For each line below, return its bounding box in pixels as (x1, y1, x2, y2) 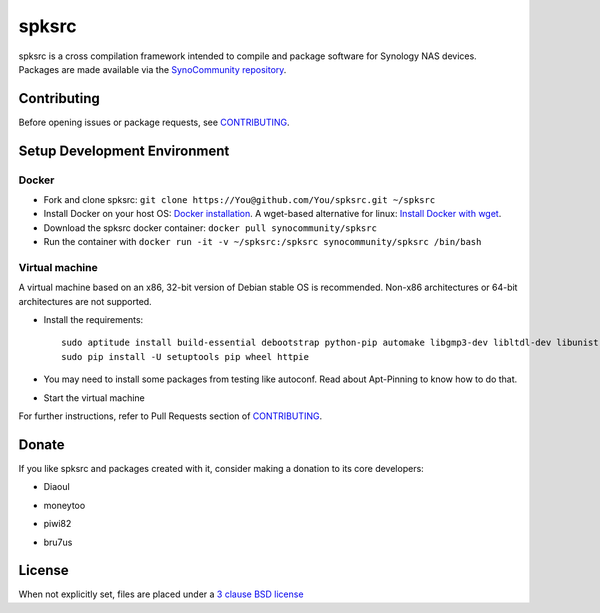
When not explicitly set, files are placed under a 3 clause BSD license (18, 588, 304, 600)
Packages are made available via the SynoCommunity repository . (18, 63, 287, 75)
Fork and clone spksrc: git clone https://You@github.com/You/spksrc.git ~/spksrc (43, 194, 436, 205)
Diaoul (43, 481, 70, 493)
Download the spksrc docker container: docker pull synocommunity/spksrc (43, 221, 377, 234)
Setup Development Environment (18, 142, 230, 159)
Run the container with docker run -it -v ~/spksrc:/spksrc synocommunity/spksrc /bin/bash (43, 236, 482, 248)
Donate (18, 436, 65, 453)
